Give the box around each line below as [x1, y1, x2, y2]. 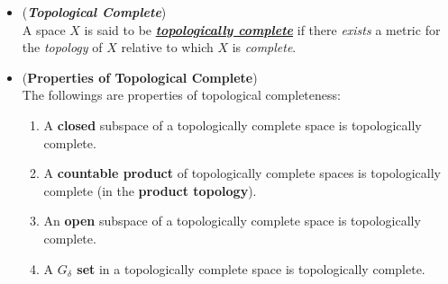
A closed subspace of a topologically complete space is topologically [43, 115, 422, 134]
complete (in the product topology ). [43, 181, 257, 200]
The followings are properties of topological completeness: [22, 85, 341, 104]
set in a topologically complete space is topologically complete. [77, 259, 425, 278]
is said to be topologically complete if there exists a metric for [84, 20, 441, 39]
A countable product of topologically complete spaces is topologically [43, 164, 441, 182]
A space [22, 20, 66, 39]
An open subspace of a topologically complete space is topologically [43, 211, 421, 230]
